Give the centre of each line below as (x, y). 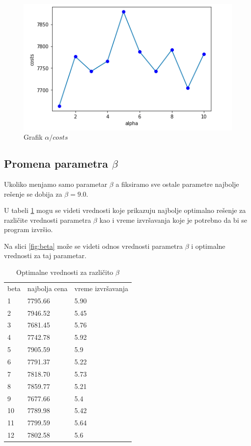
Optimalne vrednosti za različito (65, 272)
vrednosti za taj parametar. (45, 255)
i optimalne (208, 246)
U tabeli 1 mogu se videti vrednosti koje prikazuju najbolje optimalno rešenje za (125, 210)
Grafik (33, 137)
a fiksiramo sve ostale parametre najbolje (177, 184)
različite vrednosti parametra (48, 220)
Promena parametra (56, 164)
